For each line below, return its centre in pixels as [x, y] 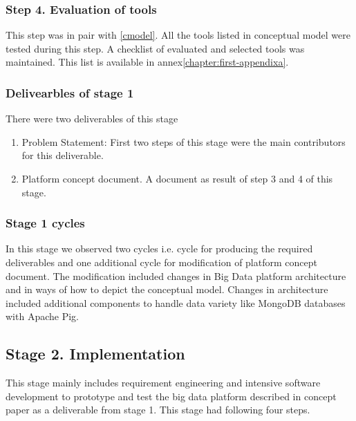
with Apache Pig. [42, 316]
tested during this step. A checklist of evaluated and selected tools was [155, 48]
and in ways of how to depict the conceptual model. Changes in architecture [167, 289]
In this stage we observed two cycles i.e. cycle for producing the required [159, 249]
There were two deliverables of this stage [92, 119]
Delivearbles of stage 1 [70, 92]
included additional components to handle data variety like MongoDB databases [176, 302]
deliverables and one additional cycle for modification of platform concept [161, 262]
